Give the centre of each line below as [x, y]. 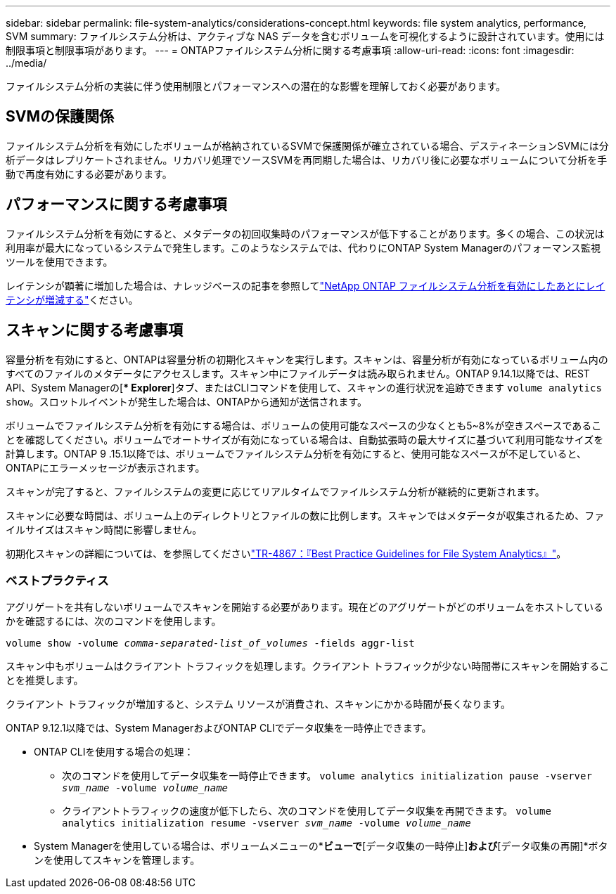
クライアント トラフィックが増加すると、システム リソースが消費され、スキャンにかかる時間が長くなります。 [258, 704]
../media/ [26, 63]
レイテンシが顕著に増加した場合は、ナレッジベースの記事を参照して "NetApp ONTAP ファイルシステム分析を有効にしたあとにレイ [306, 285]
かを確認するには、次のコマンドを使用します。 [114, 621]
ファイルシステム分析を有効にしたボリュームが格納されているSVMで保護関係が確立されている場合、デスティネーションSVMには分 [307, 145]
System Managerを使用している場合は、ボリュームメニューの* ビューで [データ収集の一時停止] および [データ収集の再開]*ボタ [321, 846]
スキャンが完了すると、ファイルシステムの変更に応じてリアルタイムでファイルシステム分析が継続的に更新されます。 [275, 491]
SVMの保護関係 [60, 117]
